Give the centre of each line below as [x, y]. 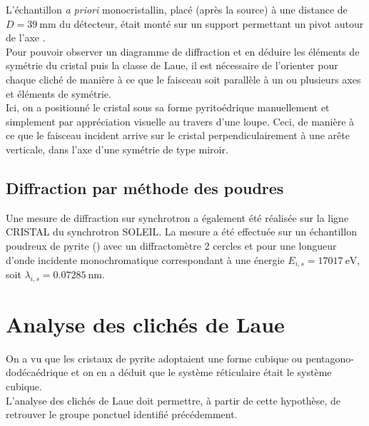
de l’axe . [26, 37]
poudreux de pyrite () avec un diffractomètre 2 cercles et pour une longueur [171, 245]
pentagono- [330, 358]
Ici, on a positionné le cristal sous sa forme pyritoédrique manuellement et [168, 107]
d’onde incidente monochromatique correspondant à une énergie [145, 259]
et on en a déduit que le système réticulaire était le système [201, 372]
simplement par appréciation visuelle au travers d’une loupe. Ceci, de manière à [180, 121]
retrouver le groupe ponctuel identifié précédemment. [122, 414]
